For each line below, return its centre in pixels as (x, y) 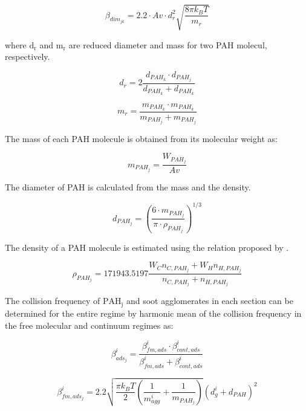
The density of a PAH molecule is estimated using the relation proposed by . (147, 247)
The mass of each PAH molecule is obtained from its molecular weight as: (141, 138)
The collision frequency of (53, 301)
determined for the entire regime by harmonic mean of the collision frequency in (153, 313)
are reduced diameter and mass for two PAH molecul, (168, 44)
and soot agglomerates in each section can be (210, 301)
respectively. (28, 57)
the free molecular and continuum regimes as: (89, 325)
